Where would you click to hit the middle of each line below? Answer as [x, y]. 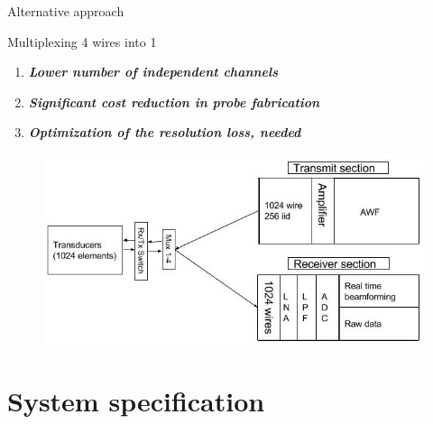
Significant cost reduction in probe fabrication [174, 101]
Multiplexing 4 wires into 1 [82, 41]
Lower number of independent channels [153, 72]
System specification [136, 401]
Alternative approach [66, 11]
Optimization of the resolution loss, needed [165, 132]
